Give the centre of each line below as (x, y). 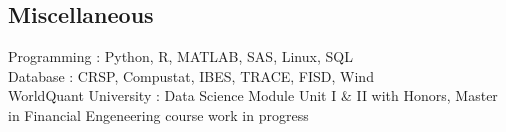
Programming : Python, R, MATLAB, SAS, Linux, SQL (180, 56)
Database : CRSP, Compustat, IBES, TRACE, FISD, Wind (191, 75)
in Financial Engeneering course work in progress (158, 114)
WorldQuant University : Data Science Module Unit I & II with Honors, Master (253, 95)
